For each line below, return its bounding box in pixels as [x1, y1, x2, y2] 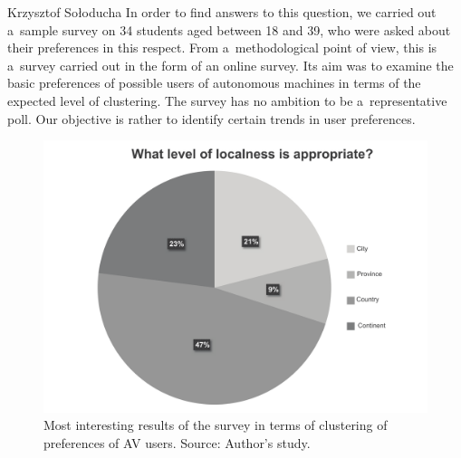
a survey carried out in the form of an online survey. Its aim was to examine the [7, 55, 454, 74]
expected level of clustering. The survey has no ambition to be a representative [7, 91, 447, 110]
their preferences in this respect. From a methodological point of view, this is [7, 38, 437, 57]
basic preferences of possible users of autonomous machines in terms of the [7, 73, 421, 92]
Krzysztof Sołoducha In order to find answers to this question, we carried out [7, 3, 437, 21]
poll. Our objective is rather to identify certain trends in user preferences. [7, 109, 416, 128]
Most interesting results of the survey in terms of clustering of [43, 415, 388, 434]
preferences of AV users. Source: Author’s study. [43, 433, 311, 452]
